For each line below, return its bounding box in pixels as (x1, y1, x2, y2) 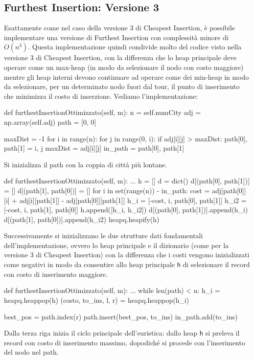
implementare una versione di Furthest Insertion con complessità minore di (4, 32, 229, 42)
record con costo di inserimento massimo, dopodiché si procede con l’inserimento (4, 337, 245, 347)
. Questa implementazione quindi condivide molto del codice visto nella (28, 42, 242, 52)
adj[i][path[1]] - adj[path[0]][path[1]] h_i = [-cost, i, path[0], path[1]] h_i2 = (19, 195, 247, 205)
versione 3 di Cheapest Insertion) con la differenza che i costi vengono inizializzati (4, 249, 250, 260)
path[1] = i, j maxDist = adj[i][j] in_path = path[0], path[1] (4, 143, 185, 153)
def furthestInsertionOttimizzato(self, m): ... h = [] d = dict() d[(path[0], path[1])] (4, 176, 250, 186)
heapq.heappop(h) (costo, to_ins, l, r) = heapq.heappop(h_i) (4, 294, 189, 305)
